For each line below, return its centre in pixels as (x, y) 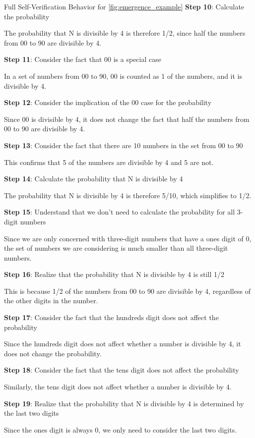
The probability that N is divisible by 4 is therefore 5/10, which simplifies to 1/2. (128, 195)
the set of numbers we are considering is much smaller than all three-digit (116, 248)
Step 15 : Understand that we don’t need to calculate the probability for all (120, 212)
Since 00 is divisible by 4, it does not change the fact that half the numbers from (127, 119)
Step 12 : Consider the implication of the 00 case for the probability (108, 102)
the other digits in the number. (51, 301)
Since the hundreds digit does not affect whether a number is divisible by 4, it (123, 344)
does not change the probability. (53, 353)
